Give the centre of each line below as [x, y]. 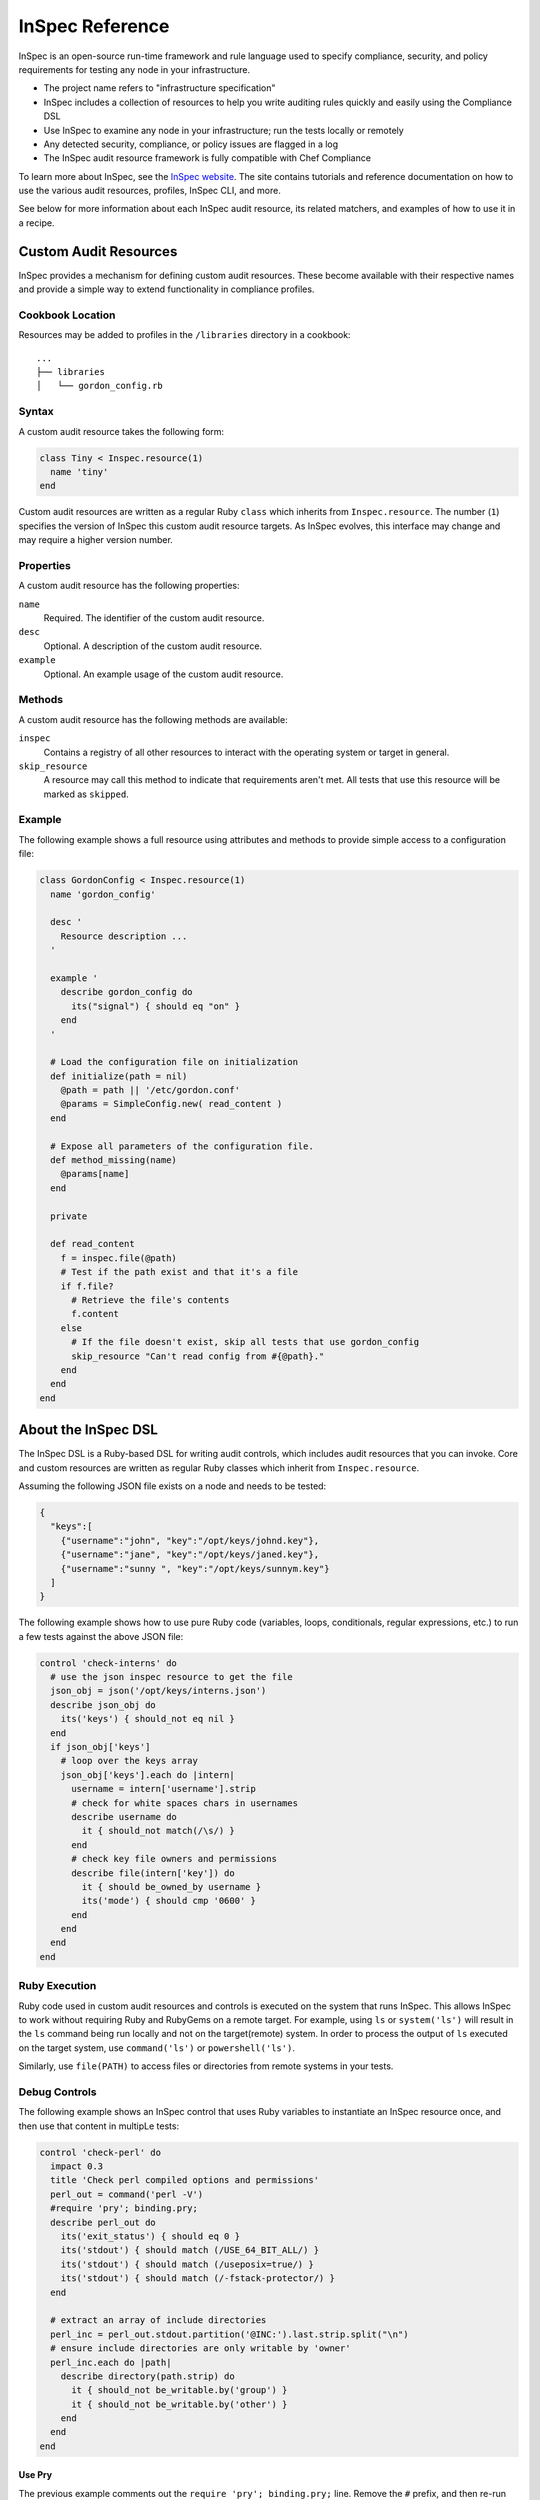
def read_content [92, 1244]
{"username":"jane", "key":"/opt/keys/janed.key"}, [190, 1554]
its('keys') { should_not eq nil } [147, 1719]
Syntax [36, 412]
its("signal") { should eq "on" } [155, 1006]
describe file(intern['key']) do [153, 1873]
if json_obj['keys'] [100, 1746]
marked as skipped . [86, 794]
